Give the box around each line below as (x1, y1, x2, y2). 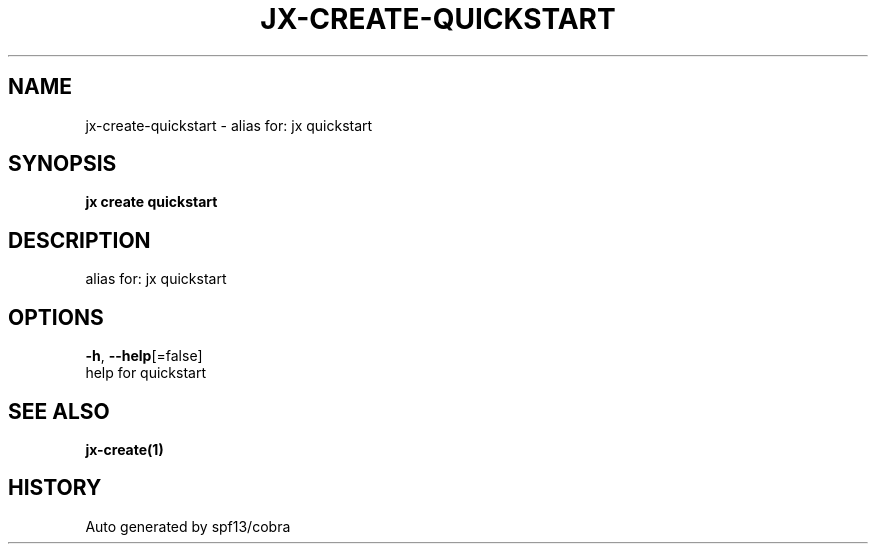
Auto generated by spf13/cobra (85, 517, 291, 535)
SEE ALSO (8, 398, 110, 424)
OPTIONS (8, 304, 104, 330)
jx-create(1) (85, 440, 164, 458)
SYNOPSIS (8, 151, 117, 177)
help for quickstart (85, 364, 206, 382)
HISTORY (8, 475, 102, 501)
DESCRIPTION (8, 227, 151, 253)
